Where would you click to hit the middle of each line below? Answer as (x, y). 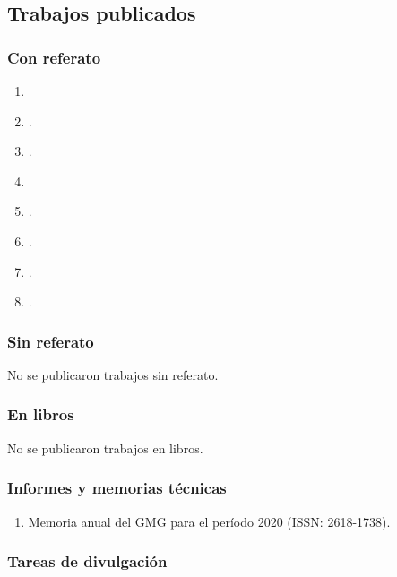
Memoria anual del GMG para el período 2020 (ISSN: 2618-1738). (209, 521)
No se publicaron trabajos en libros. (105, 448)
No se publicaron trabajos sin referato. (113, 374)
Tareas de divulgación (87, 561)
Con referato (54, 57)
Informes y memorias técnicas (117, 488)
